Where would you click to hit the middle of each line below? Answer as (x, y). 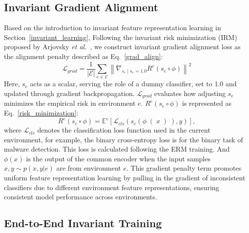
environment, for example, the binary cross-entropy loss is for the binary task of (124, 139)
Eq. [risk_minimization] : (41, 113)
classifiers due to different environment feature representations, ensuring (112, 187)
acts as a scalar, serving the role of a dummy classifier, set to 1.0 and (133, 84)
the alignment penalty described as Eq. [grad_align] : (83, 56)
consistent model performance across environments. (81, 197)
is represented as (207, 103)
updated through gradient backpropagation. (69, 93)
